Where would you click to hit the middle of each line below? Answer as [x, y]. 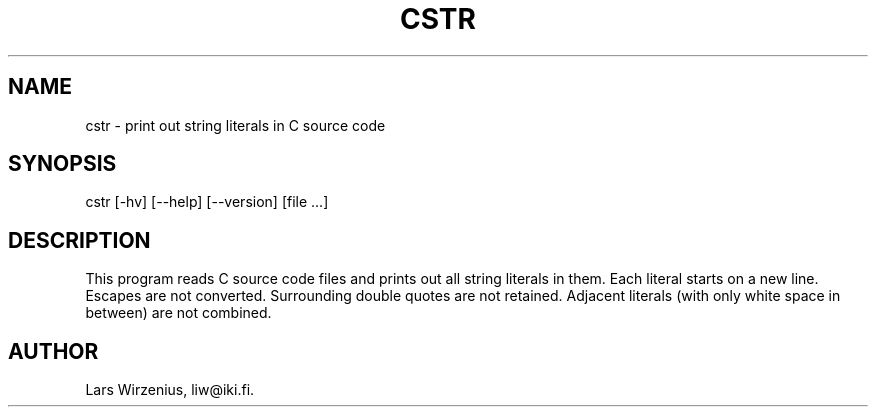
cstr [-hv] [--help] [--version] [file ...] [207, 202]
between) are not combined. [178, 313]
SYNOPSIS [62, 164]
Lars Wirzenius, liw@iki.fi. [170, 390]
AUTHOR [53, 351]
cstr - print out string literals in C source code [235, 125]
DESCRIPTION [79, 240]
